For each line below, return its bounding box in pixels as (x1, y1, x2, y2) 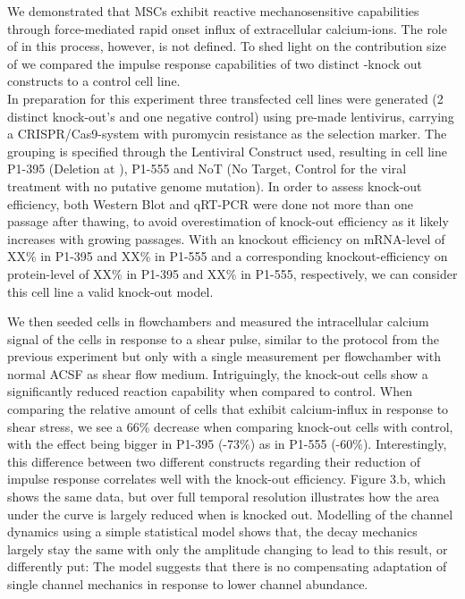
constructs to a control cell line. (7, 72, 181, 90)
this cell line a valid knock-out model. (7, 282, 214, 300)
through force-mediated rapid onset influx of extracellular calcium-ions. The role (7, 19, 447, 38)
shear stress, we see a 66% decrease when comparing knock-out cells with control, (7, 417, 453, 435)
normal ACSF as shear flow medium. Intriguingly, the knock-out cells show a (7, 364, 428, 383)
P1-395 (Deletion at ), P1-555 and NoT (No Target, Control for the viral (7, 159, 407, 178)
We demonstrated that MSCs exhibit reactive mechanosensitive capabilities (7, 2, 419, 20)
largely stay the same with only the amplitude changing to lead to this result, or (7, 539, 448, 558)
